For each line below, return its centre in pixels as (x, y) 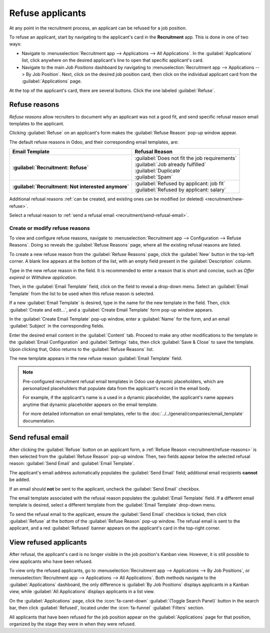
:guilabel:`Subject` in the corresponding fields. (57, 326)
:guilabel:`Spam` (154, 177)
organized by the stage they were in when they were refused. (72, 624)
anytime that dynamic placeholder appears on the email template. (90, 404)
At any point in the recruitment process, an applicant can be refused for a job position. (98, 28)
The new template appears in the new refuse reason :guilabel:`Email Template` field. (96, 358)
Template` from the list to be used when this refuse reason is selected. (82, 293)
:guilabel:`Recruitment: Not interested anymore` (71, 186)
